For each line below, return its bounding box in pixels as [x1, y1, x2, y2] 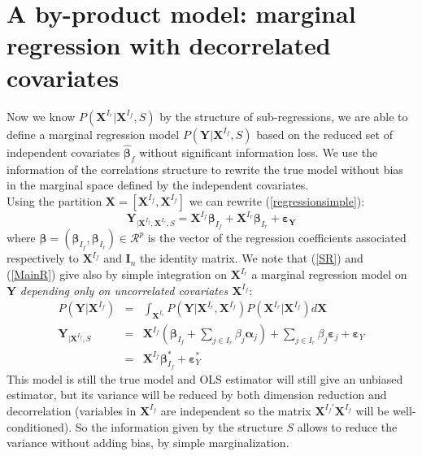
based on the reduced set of [256, 125, 393, 142]
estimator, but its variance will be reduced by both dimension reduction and [7, 386, 387, 403]
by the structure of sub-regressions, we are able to [159, 107, 408, 124]
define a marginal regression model [7, 125, 180, 142]
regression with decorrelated [7, 28, 331, 62]
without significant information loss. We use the [139, 143, 378, 160]
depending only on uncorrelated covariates [20, 281, 228, 298]
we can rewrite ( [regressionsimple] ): [189, 192, 365, 209]
